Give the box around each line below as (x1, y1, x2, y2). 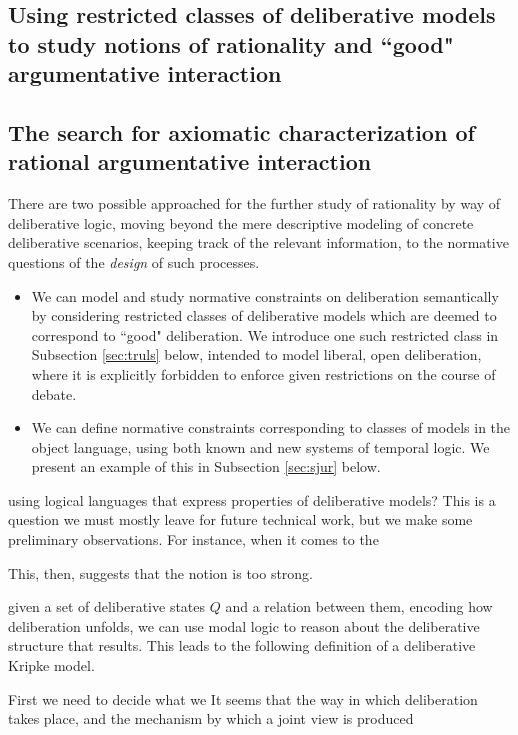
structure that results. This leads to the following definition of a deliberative (8, 635, 476, 656)
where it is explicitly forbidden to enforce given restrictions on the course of (31, 363, 496, 384)
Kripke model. (8, 655, 95, 676)
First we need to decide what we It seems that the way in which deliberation (8, 688, 478, 709)
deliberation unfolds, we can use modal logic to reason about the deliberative (8, 615, 480, 636)
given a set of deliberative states (8, 596, 206, 617)
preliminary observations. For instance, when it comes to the (8, 529, 379, 550)
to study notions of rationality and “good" (8, 28, 454, 59)
